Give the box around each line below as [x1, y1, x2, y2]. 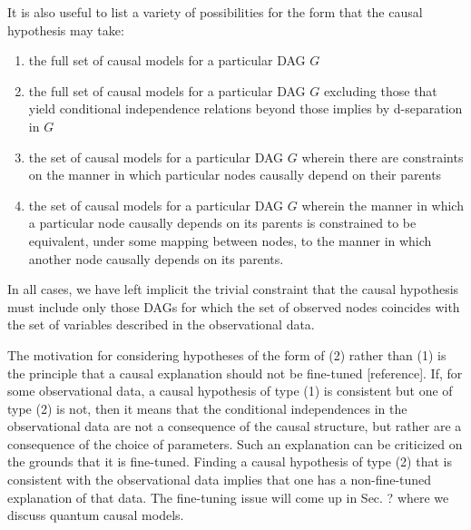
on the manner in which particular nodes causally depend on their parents [28, 165, 442, 184]
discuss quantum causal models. [7, 505, 184, 525]
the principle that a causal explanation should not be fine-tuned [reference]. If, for [7, 363, 463, 382]
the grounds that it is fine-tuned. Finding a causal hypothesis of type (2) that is [7, 452, 452, 471]
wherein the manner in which [301, 195, 464, 214]
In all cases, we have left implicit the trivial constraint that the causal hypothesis [7, 280, 459, 299]
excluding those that [323, 81, 437, 100]
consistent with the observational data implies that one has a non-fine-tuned [7, 470, 432, 489]
